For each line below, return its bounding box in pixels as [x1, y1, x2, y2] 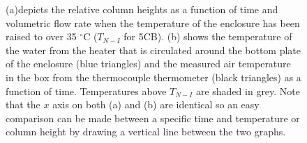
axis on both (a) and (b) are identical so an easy [52, 97, 260, 112]
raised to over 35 [6, 29, 77, 44]
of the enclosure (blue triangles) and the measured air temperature [6, 56, 291, 71]
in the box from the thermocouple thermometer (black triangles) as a [6, 69, 301, 84]
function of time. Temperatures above [6, 83, 167, 98]
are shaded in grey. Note [195, 83, 301, 98]
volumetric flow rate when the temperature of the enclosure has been [6, 15, 300, 30]
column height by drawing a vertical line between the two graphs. [6, 124, 286, 139]
